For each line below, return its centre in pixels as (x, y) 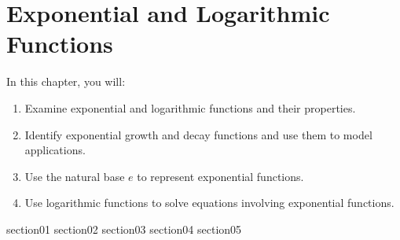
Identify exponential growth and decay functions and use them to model (198, 134)
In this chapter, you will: (66, 81)
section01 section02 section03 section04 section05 (124, 229)
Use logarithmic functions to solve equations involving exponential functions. (209, 203)
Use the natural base (75, 176)
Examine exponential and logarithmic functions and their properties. (190, 107)
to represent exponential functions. (220, 176)
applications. (55, 150)
